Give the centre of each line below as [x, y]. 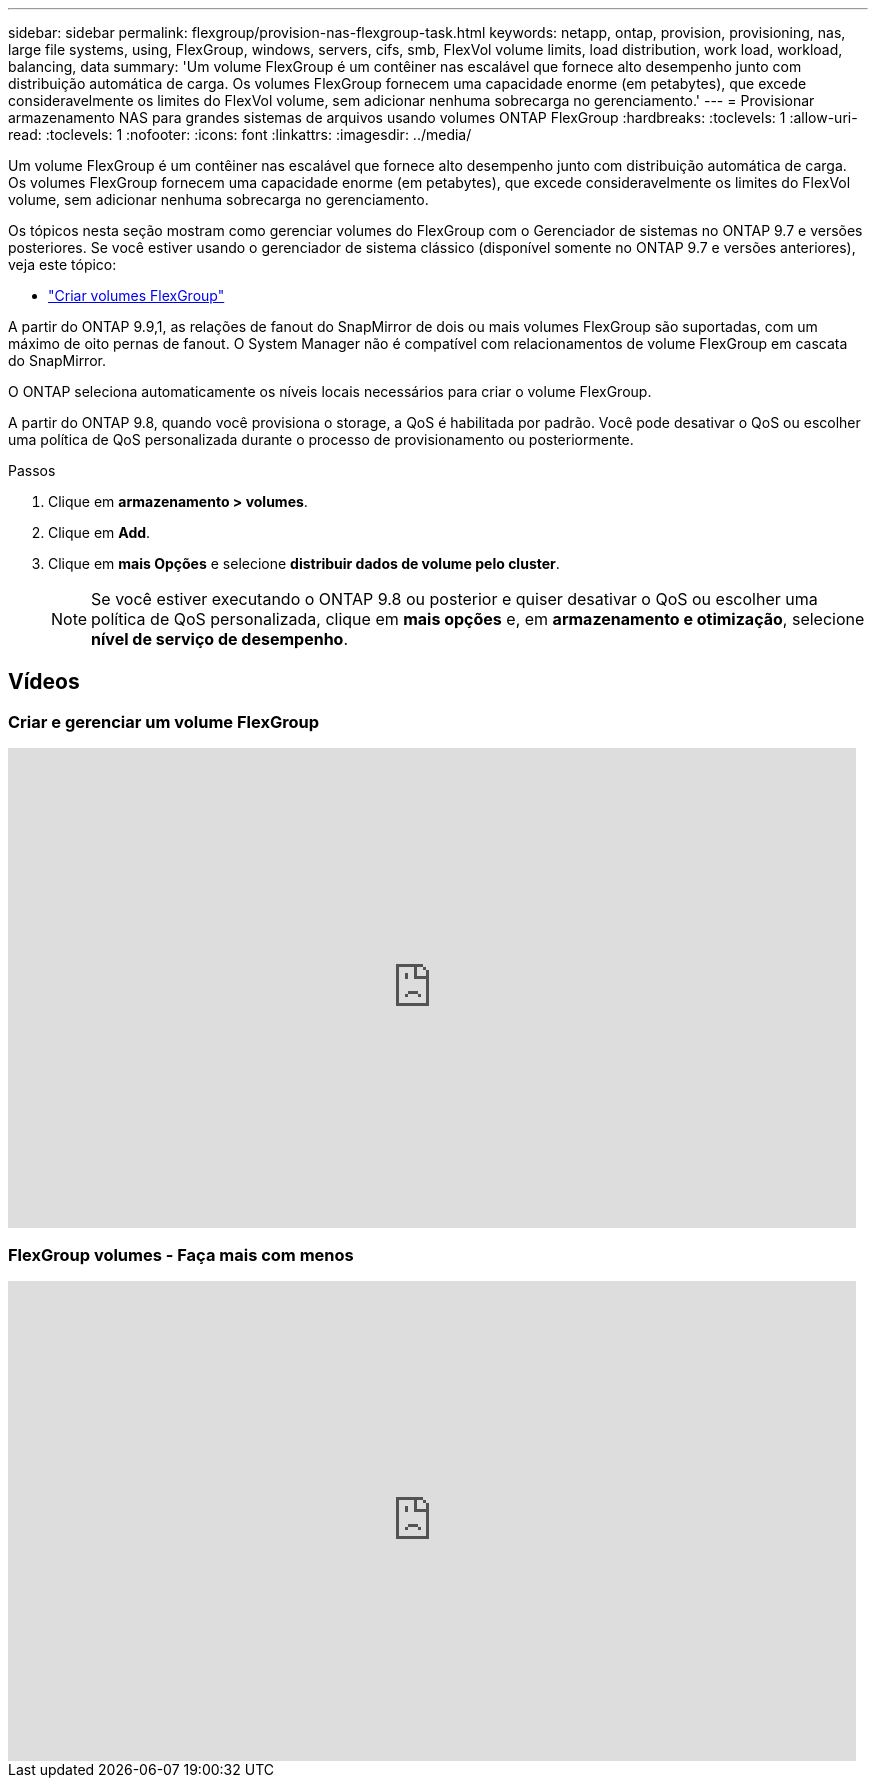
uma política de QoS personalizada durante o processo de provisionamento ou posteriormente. [321, 439]
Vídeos [44, 682]
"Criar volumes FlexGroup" [136, 295]
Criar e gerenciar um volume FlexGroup [164, 721]
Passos [32, 470]
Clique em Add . [99, 532]
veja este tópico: [62, 264]
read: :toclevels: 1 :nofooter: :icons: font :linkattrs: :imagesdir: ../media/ [240, 134]
